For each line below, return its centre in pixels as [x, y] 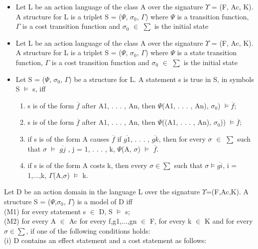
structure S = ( [27, 201]
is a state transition [207, 52]
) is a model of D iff [102, 201]
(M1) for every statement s [45, 211]
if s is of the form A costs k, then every [87, 165]
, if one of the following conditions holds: [88, 230]
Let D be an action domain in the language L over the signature [102, 192]
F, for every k [171, 221]
